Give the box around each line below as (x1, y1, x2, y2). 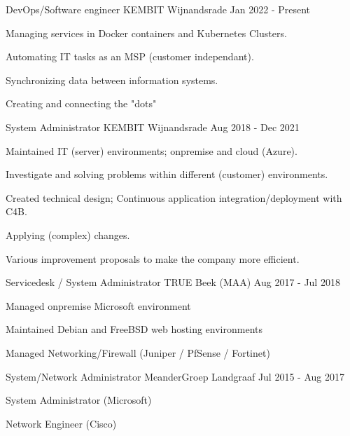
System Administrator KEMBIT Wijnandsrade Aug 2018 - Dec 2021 (6, 119, 300, 134)
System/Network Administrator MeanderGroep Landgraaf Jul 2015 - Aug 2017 (6, 369, 344, 383)
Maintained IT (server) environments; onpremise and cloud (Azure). (6, 143, 297, 158)
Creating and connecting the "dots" (6, 96, 157, 111)
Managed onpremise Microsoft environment (6, 298, 191, 313)
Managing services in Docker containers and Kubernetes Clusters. (6, 25, 287, 40)
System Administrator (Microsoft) (6, 393, 152, 407)
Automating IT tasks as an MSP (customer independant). (6, 49, 254, 64)
